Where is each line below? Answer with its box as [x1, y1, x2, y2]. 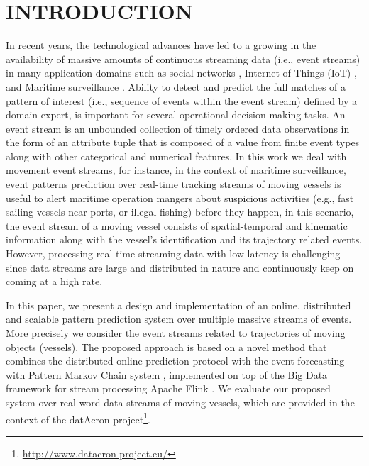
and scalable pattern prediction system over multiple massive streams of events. [6, 311, 352, 326]
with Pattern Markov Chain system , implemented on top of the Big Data [6, 367, 328, 382]
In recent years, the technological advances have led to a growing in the [6, 38, 316, 52]
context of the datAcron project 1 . [6, 409, 150, 426]
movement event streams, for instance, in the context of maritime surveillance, [6, 162, 346, 177]
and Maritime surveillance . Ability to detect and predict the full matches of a [6, 79, 346, 94]
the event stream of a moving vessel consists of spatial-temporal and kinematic [6, 218, 348, 233]
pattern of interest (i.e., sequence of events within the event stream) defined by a [6, 93, 358, 108]
